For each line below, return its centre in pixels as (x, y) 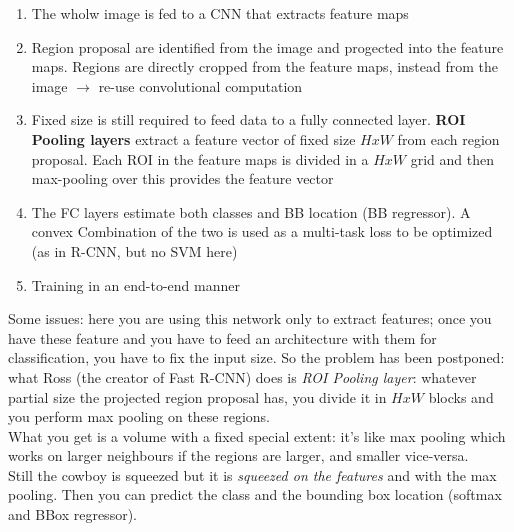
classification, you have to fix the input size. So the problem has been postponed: (256, 357)
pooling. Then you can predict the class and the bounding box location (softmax (255, 494)
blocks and (461, 396)
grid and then (452, 158)
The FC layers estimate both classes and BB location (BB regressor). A (251, 211)
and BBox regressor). (72, 514)
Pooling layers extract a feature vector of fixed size (193, 138)
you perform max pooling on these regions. (139, 416)
